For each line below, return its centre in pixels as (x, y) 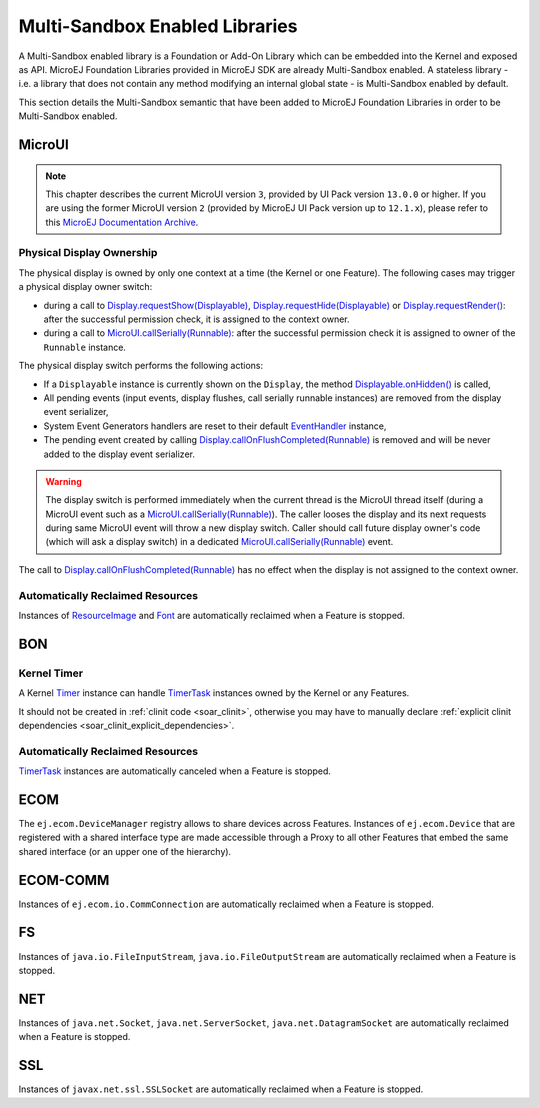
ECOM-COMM (64, 880)
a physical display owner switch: (85, 287)
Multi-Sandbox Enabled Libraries (158, 26)
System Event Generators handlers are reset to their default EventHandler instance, (215, 426)
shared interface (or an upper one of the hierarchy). (125, 851)
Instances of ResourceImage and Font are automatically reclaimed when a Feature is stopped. (211, 615)
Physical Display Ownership (88, 253)
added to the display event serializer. (119, 454)
